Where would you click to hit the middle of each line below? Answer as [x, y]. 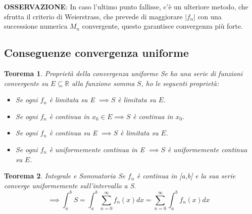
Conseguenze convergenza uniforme [97, 53]
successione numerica [36, 26]
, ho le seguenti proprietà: [180, 83]
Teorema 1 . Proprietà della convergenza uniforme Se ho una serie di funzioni [123, 73]
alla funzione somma [103, 83]
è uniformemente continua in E [97, 149]
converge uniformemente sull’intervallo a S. [70, 185]
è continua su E [73, 133]
